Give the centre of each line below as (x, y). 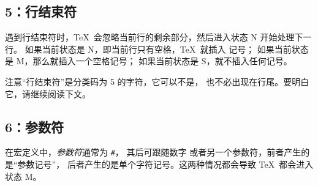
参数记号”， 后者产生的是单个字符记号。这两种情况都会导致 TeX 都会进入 (165, 164)
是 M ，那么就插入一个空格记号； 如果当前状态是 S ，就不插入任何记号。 (149, 61)
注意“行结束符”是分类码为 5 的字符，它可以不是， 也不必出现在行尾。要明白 (157, 81)
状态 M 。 (23, 176)
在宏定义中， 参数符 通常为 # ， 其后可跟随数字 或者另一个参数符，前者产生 (153, 152)
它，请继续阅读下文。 (48, 93)
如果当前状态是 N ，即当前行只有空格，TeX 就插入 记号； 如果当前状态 (167, 49)
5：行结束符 (41, 11)
